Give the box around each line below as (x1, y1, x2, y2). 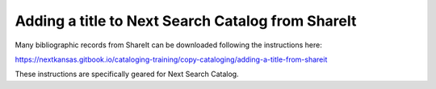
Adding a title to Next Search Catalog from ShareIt (15, 12, 357, 30)
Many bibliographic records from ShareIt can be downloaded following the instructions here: (15, 40, 322, 50)
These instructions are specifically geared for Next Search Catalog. (15, 69, 239, 79)
